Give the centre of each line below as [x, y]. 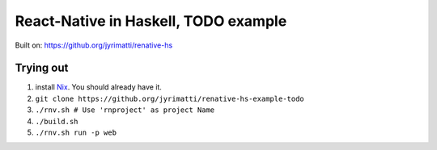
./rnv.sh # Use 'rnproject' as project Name [125, 110]
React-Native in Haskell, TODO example [151, 21]
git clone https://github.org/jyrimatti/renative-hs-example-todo [170, 98]
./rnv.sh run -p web [76, 133]
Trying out [42, 68]
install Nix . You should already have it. [98, 87]
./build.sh [57, 121]
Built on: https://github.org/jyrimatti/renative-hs [94, 45]
